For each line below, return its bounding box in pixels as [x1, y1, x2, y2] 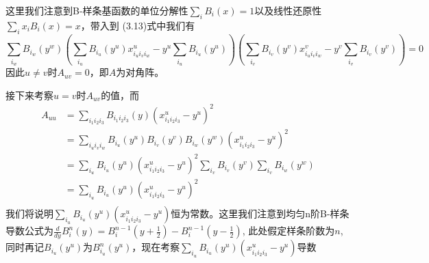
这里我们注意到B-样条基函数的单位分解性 [5, 3, 188, 17]
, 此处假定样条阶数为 [242, 223, 335, 238]
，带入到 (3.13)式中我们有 [80, 18, 195, 32]
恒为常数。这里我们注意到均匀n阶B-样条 [171, 206, 350, 221]
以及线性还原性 [254, 3, 322, 17]
